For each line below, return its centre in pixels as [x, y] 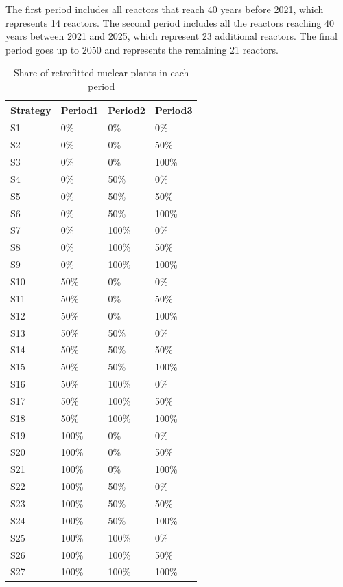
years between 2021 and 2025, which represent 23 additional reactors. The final [171, 36]
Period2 [127, 110]
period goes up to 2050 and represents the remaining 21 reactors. [142, 49]
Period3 [174, 110]
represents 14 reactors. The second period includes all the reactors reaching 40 [170, 22]
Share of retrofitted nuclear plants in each [102, 73]
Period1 [80, 110]
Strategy [31, 110]
